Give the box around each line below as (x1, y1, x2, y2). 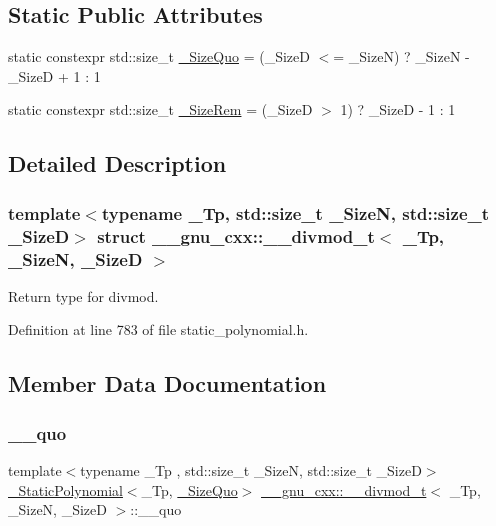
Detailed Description (8, 148, 227, 179)
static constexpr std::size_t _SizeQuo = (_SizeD (8, 46, 310, 67)
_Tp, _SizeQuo (141, 479, 238, 500)
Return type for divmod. (8, 285, 159, 306)
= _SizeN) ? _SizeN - (333, 46, 470, 67)
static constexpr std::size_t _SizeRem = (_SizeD (8, 99, 313, 120)
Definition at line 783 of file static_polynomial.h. (8, 319, 309, 340)
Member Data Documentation (8, 368, 327, 399)
